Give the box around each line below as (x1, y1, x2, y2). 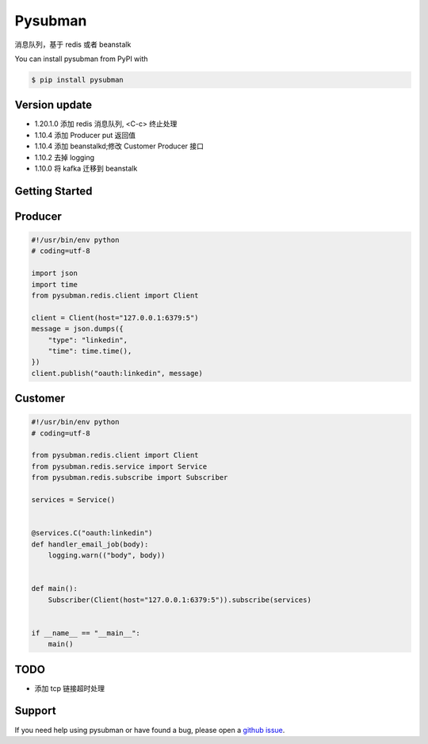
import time (31, 280, 78, 289)
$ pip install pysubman (31, 75, 124, 84)
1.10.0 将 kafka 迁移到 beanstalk (34, 163, 138, 173)
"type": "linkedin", (48, 336, 128, 344)
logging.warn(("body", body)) (48, 550, 166, 559)
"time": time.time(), (48, 346, 132, 355)
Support (14, 704, 56, 718)
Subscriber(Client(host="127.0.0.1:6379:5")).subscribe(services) (48, 595, 312, 604)
